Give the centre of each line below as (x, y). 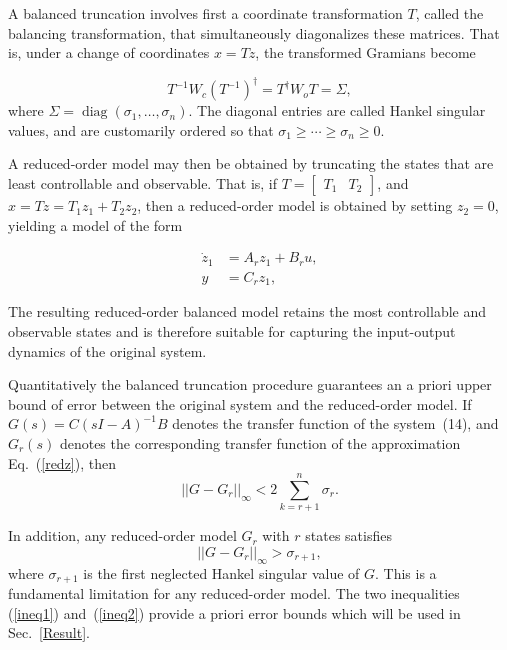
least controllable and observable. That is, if (143, 183)
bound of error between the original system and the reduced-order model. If (240, 403)
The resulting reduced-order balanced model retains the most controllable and (247, 311)
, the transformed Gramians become (365, 52)
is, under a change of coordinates (109, 52)
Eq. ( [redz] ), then (62, 462)
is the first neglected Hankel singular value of (221, 572)
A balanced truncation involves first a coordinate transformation (205, 13)
